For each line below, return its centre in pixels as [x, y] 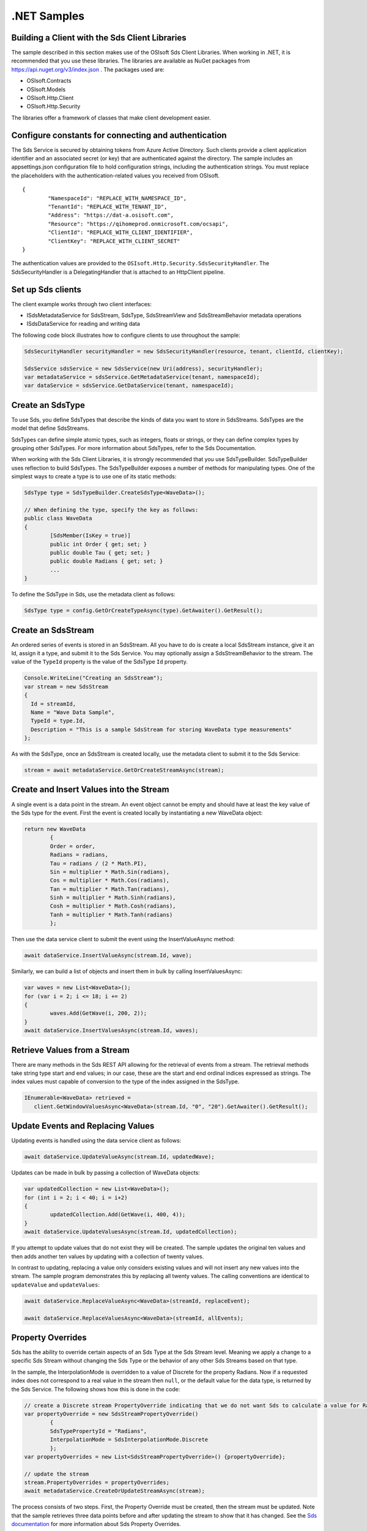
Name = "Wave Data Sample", [73, 712]
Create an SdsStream [53, 630]
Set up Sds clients [46, 289]
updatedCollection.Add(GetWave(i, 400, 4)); [118, 1215]
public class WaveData [58, 518]
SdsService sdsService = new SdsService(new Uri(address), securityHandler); [143, 368]
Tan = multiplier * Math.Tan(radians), [109, 889]
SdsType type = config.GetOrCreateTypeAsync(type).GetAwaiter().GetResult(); [143, 611]
